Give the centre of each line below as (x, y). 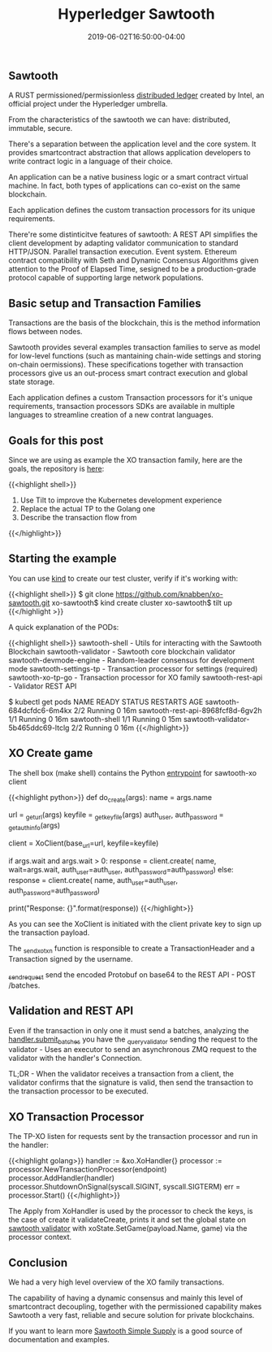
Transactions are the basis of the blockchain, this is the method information (134, 323)
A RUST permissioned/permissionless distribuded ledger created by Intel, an (136, 95)
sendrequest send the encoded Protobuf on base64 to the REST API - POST (132, 975)
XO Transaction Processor (76, 1117)
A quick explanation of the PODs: (64, 627)
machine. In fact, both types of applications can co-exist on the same (125, 186)
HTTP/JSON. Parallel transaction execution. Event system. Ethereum (123, 252)
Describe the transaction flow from (78, 517)
